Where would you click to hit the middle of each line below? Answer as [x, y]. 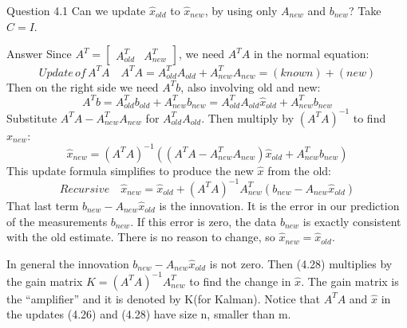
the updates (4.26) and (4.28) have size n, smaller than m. [149, 314]
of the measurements [57, 221]
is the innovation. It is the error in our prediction [279, 205]
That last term [43, 205]
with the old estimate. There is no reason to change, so [141, 237]
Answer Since [39, 54]
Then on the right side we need [83, 86]
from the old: [299, 170]
